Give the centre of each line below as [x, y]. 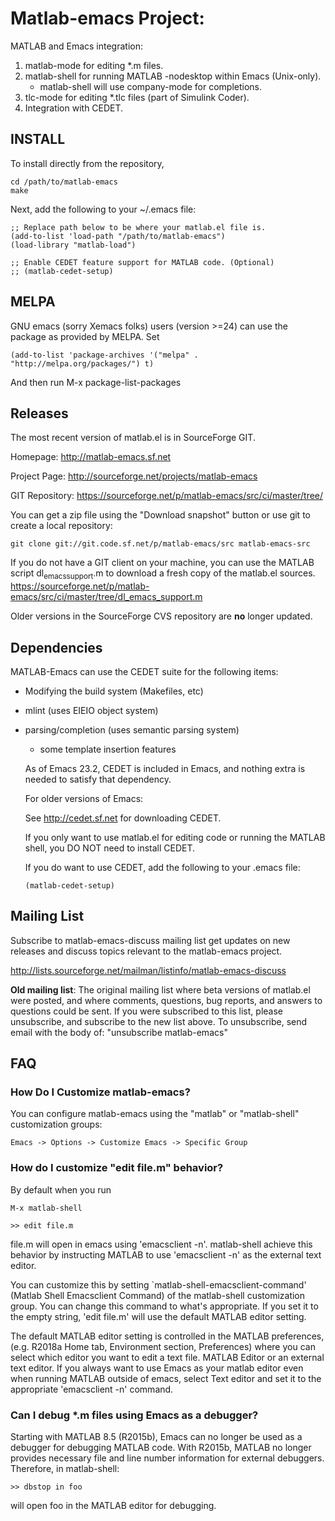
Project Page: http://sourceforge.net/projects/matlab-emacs [134, 476]
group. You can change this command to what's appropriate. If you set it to [164, 1306]
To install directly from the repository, [87, 163]
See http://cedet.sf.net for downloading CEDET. [123, 818]
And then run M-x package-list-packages [96, 382]
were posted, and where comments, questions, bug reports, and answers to [166, 1000]
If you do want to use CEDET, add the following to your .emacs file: [162, 867]
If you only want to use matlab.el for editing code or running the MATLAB [175, 837]
